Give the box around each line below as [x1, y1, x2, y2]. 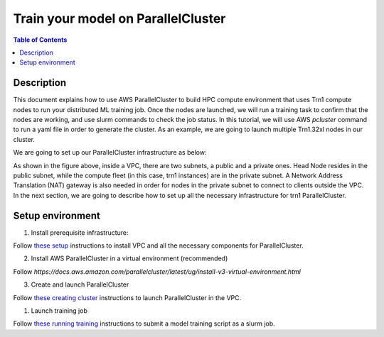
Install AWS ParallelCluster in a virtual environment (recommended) [31, 254, 228, 263]
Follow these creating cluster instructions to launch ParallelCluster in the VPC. [13, 293, 242, 302]
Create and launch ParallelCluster [31, 280, 129, 289]
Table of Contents [13, 35, 68, 44]
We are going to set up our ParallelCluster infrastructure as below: [13, 148, 207, 157]
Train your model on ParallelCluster [13, 11, 226, 26]
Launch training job [31, 306, 88, 315]
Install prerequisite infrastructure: [31, 228, 129, 237]
